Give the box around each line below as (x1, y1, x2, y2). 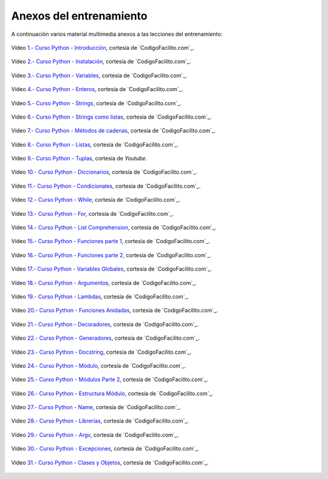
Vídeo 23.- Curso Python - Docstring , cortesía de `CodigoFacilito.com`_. (11, 348, 192, 356)
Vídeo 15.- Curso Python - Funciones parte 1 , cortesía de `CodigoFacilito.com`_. (11, 238, 210, 245)
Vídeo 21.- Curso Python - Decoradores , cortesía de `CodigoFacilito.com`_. (11, 320, 199, 328)
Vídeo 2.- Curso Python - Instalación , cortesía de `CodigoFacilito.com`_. (11, 58, 191, 65)
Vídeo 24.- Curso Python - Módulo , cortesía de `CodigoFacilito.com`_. (11, 362, 186, 369)
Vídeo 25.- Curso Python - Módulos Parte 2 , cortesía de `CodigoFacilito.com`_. (11, 376, 208, 383)
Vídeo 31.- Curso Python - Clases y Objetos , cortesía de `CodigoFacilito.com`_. (11, 459, 209, 466)
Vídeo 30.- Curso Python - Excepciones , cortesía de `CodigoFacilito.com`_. (11, 445, 200, 452)
